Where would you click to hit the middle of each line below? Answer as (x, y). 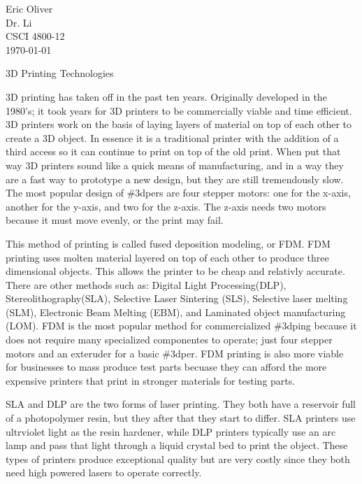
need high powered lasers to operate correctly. (104, 472)
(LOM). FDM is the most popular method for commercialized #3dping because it (181, 326)
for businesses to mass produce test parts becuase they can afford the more (166, 367)
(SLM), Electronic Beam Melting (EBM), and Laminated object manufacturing (176, 312)
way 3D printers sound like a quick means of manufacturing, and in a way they (175, 165)
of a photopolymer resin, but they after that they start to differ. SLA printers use (181, 418)
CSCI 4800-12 (35, 36)
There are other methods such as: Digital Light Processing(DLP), (146, 284)
